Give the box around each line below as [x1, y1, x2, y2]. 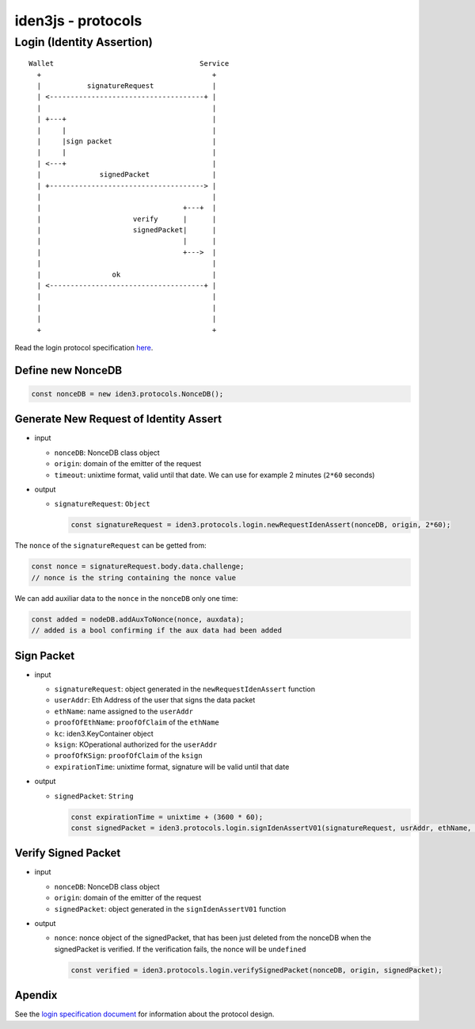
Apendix [14, 989, 58, 1002]
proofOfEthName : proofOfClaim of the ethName [54, 717, 219, 727]
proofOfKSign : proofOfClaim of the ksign [54, 751, 203, 760]
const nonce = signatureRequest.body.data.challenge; [31, 562, 245, 571]
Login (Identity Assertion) [14, 35, 154, 49]
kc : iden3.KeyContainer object [54, 729, 154, 738]
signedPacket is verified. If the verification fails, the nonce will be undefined [54, 944, 306, 954]
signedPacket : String [54, 791, 134, 801]
